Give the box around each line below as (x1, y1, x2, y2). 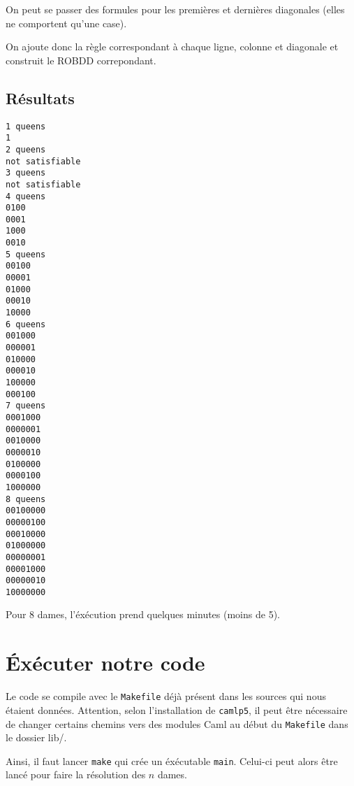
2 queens (6, 144, 46, 155)
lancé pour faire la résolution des (6, 767, 146, 782)
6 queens (6, 319, 46, 329)
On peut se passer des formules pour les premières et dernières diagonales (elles (6, 2, 345, 16)
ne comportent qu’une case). (6, 15, 127, 30)
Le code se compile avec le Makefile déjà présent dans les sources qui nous (6, 689, 326, 703)
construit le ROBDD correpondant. (6, 52, 156, 67)
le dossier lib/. (6, 730, 67, 745)
